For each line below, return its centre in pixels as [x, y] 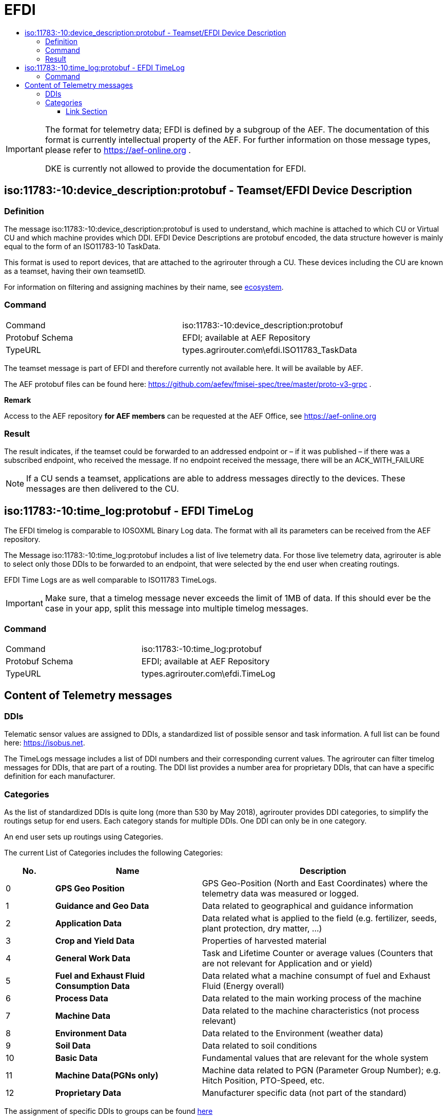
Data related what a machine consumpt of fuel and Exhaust [316, 976]
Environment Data [91, 1033]
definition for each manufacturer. [60, 776]
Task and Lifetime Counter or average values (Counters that [317, 953]
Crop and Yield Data [95, 941]
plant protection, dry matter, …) [262, 929]
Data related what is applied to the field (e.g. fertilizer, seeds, [319, 918]
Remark [18, 400]
